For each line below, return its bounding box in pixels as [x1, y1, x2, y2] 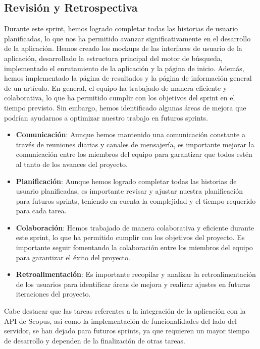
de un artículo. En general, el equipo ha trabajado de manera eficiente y [4, 82, 227, 93]
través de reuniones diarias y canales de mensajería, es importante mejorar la [16, 139, 254, 149]
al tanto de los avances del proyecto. [16, 158, 128, 169]
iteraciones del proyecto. [16, 288, 91, 299]
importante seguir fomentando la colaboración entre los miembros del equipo [16, 242, 253, 253]
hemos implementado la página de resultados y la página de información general [4, 73, 252, 83]
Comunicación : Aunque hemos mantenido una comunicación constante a [16, 129, 245, 140]
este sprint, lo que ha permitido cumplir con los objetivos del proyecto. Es [16, 232, 245, 243]
